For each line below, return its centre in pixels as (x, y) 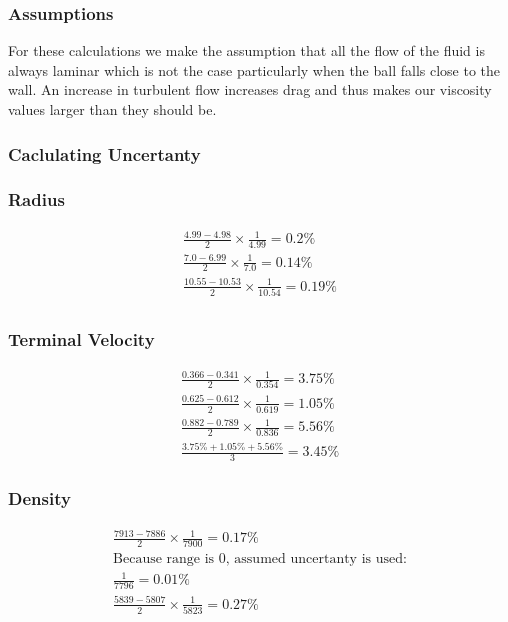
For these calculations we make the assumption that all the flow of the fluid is (246, 50)
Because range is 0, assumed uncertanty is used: (260, 558)
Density (39, 498)
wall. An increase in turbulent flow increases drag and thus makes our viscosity (250, 89)
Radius (36, 199)
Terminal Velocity (81, 339)
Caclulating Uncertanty (104, 153)
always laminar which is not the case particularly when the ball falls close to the (254, 69)
